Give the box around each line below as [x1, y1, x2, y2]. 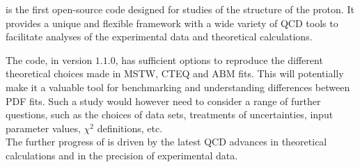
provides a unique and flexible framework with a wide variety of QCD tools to [6, 15, 338, 30]
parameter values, [6, 120, 81, 135]
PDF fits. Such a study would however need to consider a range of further [6, 93, 321, 108]
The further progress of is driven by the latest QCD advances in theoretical [6, 134, 327, 149]
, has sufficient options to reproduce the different [115, 52, 323, 67]
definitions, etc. [97, 120, 163, 135]
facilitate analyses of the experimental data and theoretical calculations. [6, 29, 313, 44]
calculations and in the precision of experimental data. [6, 148, 238, 162]
